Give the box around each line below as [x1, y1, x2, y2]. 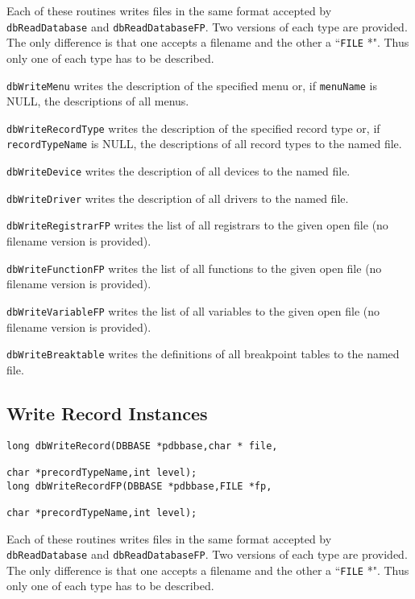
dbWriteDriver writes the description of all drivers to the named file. [6, 189, 349, 206]
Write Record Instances [6, 400, 208, 425]
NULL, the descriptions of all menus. [6, 93, 189, 109]
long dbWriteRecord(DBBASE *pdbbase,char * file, [6, 440, 278, 452]
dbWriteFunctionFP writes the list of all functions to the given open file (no [6, 259, 382, 276]
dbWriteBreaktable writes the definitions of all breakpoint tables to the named [6, 345, 400, 362]
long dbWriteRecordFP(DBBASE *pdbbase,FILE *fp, [6, 480, 272, 492]
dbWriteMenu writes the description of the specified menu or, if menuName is [6, 76, 377, 93]
